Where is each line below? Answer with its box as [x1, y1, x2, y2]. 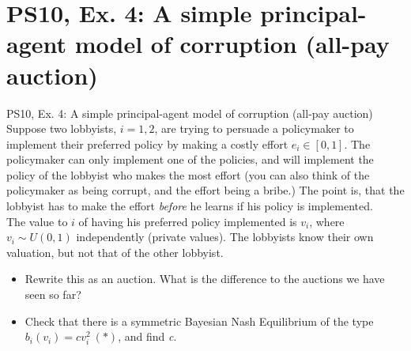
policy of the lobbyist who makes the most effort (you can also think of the [6, 166, 370, 183]
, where [309, 213, 345, 229]
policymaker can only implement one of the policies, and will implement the [6, 151, 374, 168]
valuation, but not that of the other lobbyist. [6, 243, 224, 260]
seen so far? [25, 286, 81, 303]
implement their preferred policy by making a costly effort [6, 135, 288, 152]
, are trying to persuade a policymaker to [154, 120, 354, 137]
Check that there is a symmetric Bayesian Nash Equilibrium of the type [25, 312, 374, 329]
